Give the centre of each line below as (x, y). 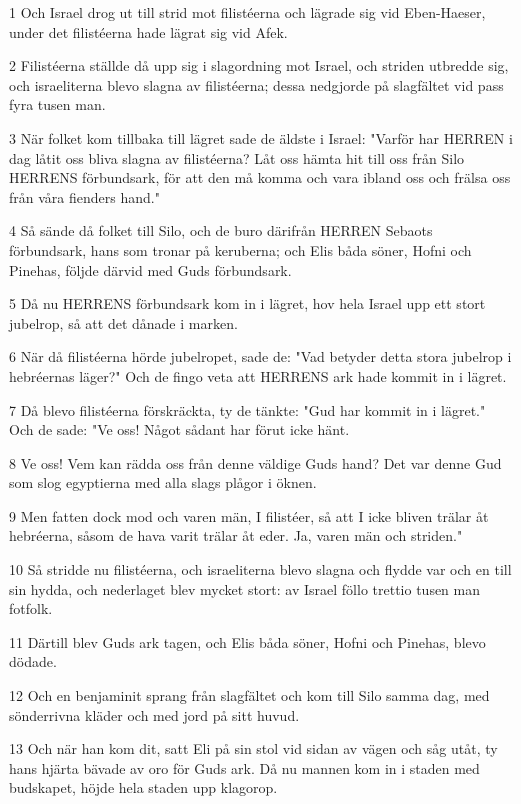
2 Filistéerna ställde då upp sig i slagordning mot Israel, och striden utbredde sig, (259, 65)
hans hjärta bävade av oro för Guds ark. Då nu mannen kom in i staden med (244, 767)
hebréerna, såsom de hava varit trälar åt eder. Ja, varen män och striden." (236, 535)
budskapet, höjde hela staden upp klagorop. (143, 787)
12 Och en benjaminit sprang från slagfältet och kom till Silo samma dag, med (249, 695)
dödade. (33, 661)
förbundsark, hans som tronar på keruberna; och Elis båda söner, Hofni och (240, 249)
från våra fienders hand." (84, 196)
